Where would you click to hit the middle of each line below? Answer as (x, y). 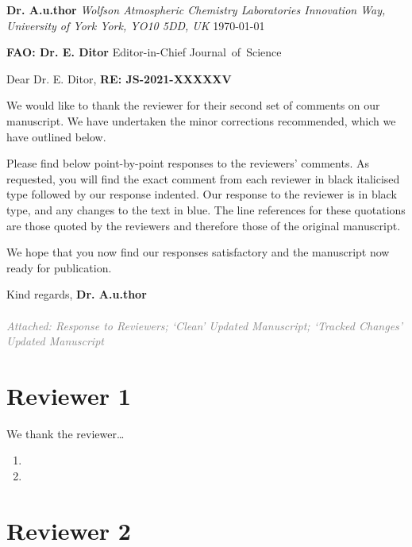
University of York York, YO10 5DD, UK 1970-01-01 (136, 25)
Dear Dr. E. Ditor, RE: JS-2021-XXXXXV (119, 78)
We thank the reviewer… (65, 433)
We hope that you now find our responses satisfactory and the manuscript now (198, 252)
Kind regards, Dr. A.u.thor (77, 294)
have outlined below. (56, 136)
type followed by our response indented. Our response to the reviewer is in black (202, 194)
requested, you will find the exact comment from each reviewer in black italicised (203, 178)
